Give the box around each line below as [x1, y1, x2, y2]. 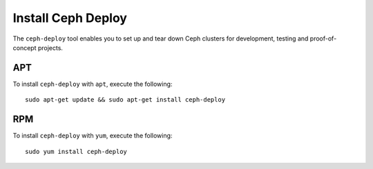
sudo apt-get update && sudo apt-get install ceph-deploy [25, 96, 226, 104]
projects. [37, 43, 64, 52]
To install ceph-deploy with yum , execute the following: [12, 131, 173, 140]
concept [12, 43, 37, 52]
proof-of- [309, 34, 337, 43]
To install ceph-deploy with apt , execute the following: [12, 80, 173, 88]
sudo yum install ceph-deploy [25, 148, 128, 155]
